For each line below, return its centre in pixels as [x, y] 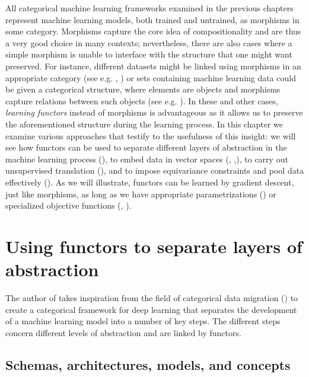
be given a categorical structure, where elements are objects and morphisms [143, 89]
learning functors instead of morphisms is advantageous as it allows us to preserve [154, 112]
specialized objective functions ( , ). [69, 205]
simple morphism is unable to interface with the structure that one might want [149, 54]
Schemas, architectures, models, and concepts [148, 364]
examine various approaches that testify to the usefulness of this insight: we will [151, 135]
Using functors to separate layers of [154, 246]
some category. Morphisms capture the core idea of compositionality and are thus [153, 31]
